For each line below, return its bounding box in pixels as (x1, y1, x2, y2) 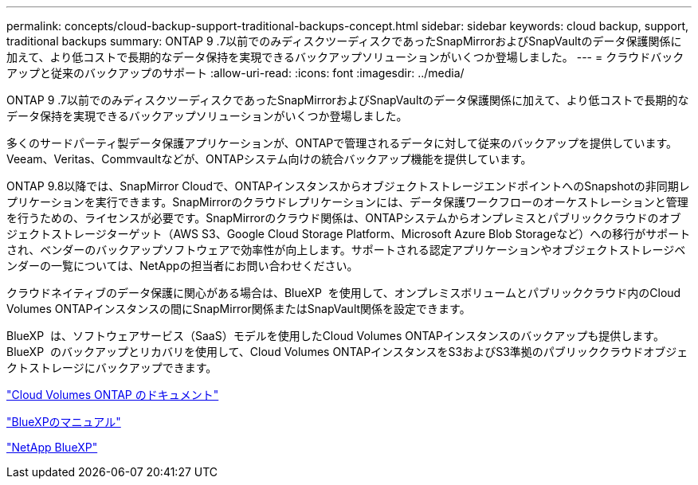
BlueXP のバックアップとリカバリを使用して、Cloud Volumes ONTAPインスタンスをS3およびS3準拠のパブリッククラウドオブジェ (6, 345, 688, 358)
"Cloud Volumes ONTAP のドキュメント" (6, 388, 219, 401)
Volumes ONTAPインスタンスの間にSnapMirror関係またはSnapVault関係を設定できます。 (6, 302, 471, 315)
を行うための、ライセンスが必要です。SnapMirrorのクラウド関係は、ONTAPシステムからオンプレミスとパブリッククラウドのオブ (6, 211, 681, 225)
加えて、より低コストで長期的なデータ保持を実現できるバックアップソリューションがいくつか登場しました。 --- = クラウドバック (6, 50, 684, 64)
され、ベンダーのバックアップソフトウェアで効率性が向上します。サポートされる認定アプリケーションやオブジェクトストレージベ (6, 243, 686, 256)
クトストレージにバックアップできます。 (6, 361, 218, 374)
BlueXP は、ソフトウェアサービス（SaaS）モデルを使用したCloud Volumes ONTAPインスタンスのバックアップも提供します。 (6, 329, 665, 342)
